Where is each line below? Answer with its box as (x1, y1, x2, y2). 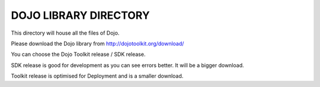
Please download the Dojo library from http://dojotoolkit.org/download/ (11, 40, 184, 47)
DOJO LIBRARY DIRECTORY (11, 9, 151, 22)
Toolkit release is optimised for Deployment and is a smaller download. (11, 72, 184, 79)
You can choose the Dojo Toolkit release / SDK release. (11, 51, 146, 58)
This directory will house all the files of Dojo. (11, 29, 120, 36)
